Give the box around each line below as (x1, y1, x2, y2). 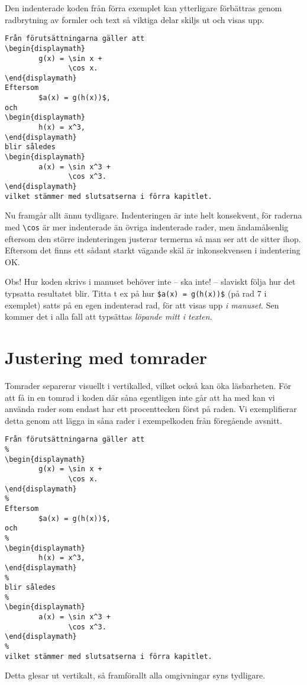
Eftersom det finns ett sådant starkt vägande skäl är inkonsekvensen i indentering (5, 244, 300, 256)
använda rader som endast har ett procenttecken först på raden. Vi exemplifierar (5, 403, 297, 415)
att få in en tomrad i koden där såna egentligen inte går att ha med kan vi (5, 391, 275, 403)
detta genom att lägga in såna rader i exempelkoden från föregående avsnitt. (5, 414, 282, 426)
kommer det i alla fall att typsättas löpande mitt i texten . (5, 310, 212, 323)
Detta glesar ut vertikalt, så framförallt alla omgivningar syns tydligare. (5, 669, 266, 681)
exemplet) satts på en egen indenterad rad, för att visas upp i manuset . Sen (5, 298, 279, 311)
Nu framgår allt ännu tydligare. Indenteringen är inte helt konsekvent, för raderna (5, 209, 302, 221)
